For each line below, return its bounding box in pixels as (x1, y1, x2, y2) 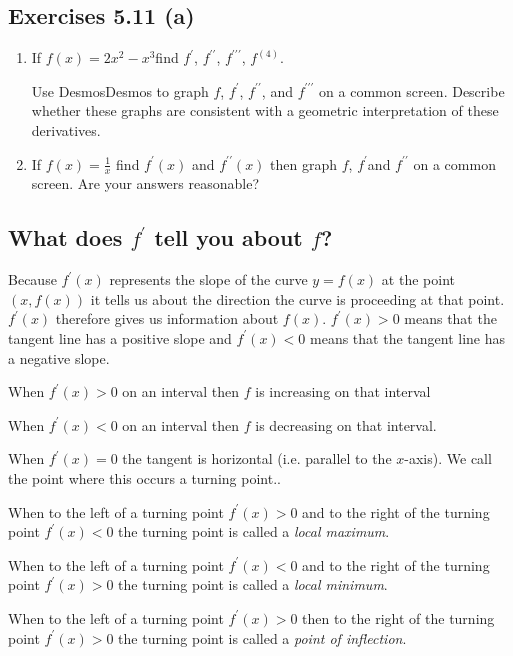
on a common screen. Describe (319, 80, 505, 101)
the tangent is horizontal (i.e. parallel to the (122, 448, 392, 469)
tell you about (154, 222, 303, 253)
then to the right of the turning (302, 607, 495, 628)
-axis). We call (404, 448, 492, 469)
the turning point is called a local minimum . (118, 574, 388, 595)
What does (8, 222, 123, 253)
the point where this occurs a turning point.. (8, 467, 281, 488)
